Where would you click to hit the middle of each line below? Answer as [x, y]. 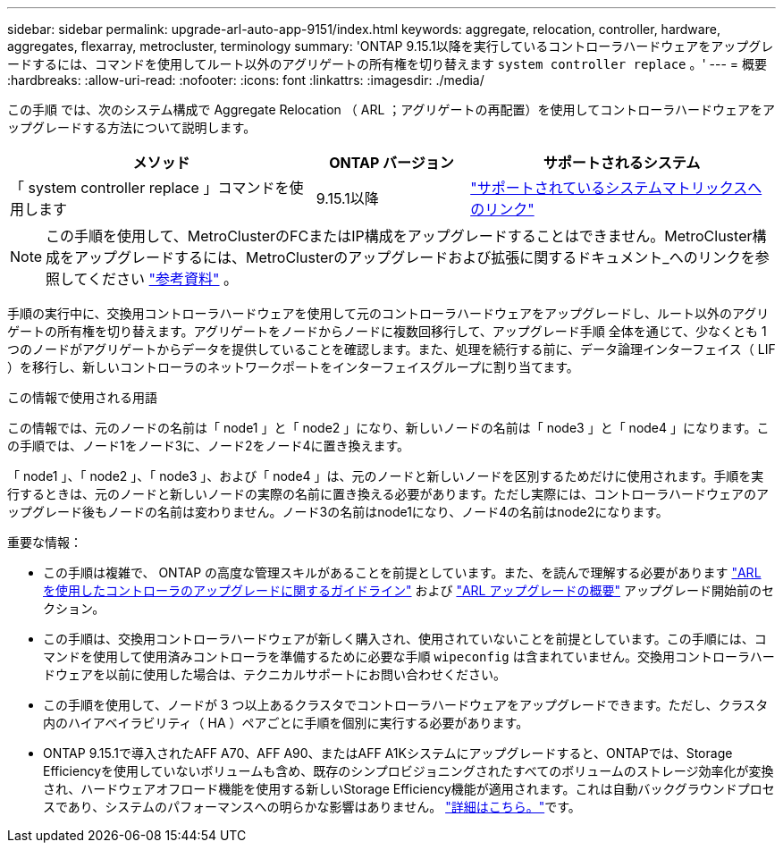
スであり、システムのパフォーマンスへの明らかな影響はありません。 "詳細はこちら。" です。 [312, 807]
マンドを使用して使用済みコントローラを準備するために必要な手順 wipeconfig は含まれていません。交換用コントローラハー [409, 656]
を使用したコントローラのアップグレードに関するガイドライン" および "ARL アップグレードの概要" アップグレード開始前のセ [408, 590]
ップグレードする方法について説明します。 [132, 127]
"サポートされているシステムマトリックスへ [616, 188]
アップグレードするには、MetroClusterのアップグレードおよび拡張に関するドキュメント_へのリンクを [415, 257]
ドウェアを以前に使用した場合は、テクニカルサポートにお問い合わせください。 [274, 674]
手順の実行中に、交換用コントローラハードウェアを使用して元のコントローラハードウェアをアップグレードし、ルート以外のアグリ [388, 313]
